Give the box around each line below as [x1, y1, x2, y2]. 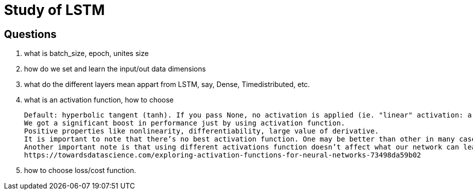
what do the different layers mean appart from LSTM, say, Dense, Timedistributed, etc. [24, 80, 310, 89]
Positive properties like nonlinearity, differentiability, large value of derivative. [24, 127, 379, 135]
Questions [4, 27, 57, 40]
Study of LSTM [4, 1, 105, 18]
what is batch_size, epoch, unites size [24, 49, 149, 58]
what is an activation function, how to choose [24, 95, 174, 104]
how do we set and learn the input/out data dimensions [24, 64, 206, 73]
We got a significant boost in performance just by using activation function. [24, 119, 345, 127]
